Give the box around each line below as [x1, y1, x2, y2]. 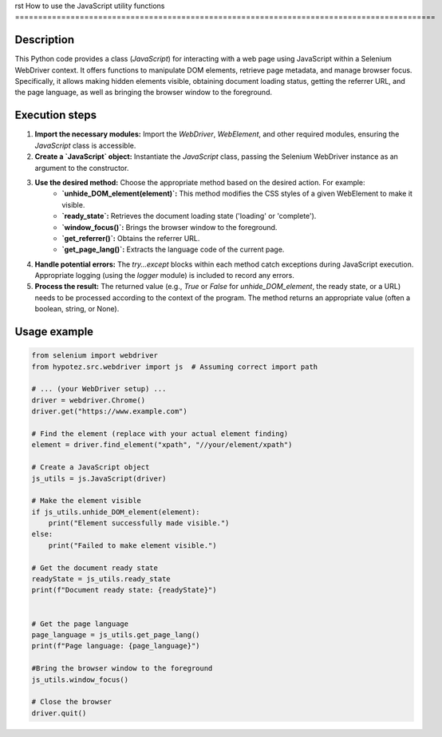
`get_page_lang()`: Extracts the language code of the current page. [61, 244, 285, 255]
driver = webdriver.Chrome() [31, 395, 146, 405]
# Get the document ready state [31, 563, 159, 573]
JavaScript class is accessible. [34, 141, 136, 150]
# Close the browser [31, 697, 112, 707]
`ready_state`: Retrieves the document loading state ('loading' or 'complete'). [61, 212, 317, 221]
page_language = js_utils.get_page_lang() [31, 631, 200, 639]
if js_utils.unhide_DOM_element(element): [31, 507, 200, 517]
